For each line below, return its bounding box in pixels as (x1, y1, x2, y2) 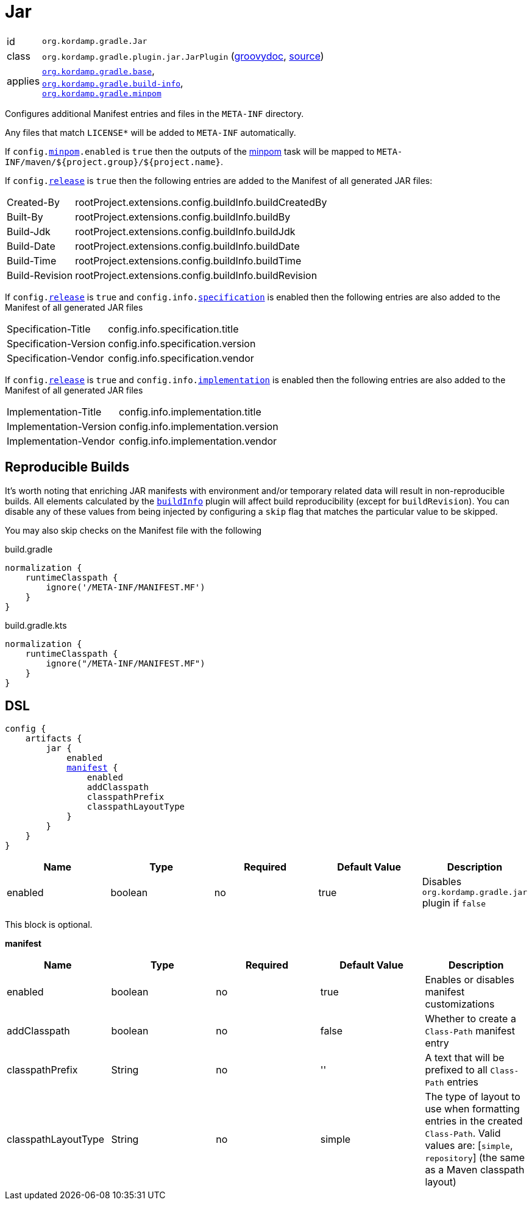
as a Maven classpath (425, 1164, 525, 1176)
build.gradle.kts (5, 620, 67, 631)
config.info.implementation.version (119, 420, 278, 433)
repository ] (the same (425, 1151, 525, 1164)
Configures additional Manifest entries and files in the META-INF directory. (5, 108, 304, 119)
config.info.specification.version (108, 337, 256, 350)
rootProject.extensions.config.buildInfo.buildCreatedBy (75, 196, 327, 208)
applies (7, 75, 40, 88)
